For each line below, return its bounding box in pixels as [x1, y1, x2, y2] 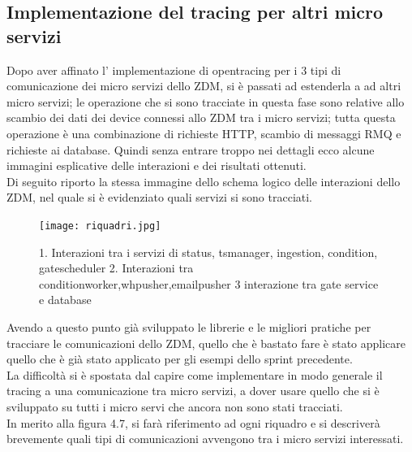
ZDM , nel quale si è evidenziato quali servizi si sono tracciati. [6, 189, 313, 206]
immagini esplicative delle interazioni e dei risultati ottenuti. [6, 157, 307, 174]
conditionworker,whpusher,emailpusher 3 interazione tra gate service [39, 275, 379, 292]
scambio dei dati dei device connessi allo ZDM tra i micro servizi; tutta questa [6, 109, 396, 126]
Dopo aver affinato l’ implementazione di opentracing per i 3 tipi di [6, 61, 341, 78]
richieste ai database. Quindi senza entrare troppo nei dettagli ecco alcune [6, 141, 375, 158]
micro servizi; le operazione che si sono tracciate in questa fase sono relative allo [6, 93, 405, 110]
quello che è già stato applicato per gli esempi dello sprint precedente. [6, 350, 353, 367]
